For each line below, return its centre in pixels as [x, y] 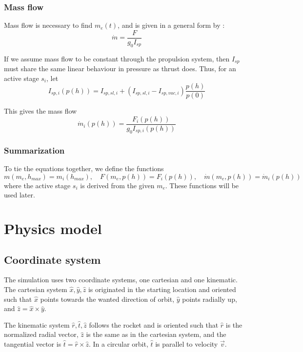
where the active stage [37, 185]
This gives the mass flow [40, 111]
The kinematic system [37, 324]
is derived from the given [117, 185]
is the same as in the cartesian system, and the [156, 334]
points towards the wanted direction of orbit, [107, 299]
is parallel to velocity [187, 343]
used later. [20, 195]
